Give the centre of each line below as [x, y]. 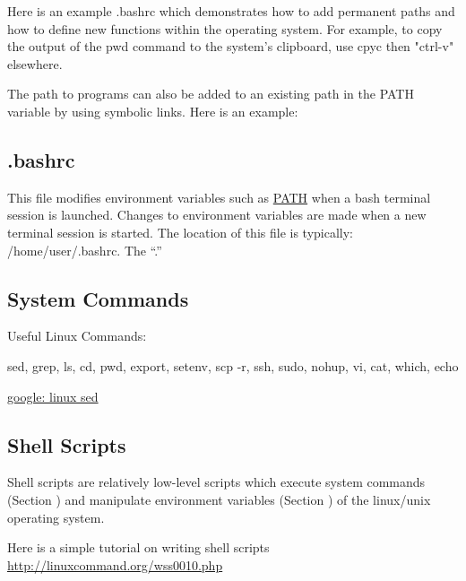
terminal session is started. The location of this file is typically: [180, 232]
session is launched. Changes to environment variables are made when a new [217, 215]
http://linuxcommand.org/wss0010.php [115, 564]
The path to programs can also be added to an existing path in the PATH [211, 94]
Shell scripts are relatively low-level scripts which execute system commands [216, 482]
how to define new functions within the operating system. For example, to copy [225, 28]
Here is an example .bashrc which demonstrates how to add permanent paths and [231, 11]
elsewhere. [35, 63]
